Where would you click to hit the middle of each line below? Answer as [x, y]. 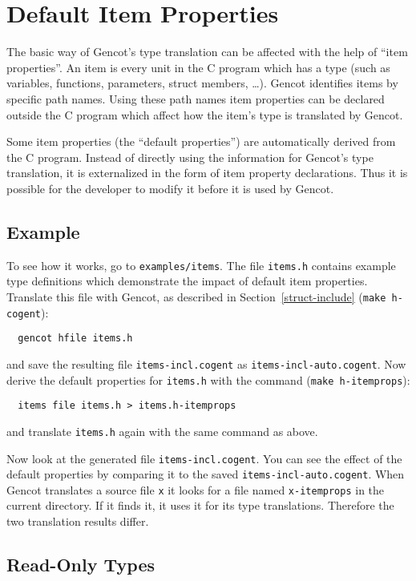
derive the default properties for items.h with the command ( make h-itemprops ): [208, 379]
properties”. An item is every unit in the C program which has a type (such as [198, 67]
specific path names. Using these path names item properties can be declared [196, 98]
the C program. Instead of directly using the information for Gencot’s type [190, 157]
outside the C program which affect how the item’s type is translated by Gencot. [205, 114]
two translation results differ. [78, 521]
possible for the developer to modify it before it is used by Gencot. [170, 188]
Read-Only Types [81, 565]
